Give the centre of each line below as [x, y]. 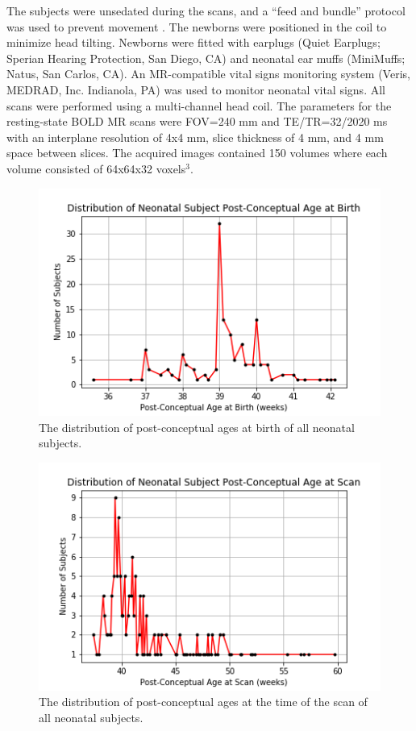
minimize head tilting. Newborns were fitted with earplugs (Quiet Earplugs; [193, 42]
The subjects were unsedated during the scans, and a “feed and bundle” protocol [206, 10]
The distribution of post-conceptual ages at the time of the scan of [203, 702]
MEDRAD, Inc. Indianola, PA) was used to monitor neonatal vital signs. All [196, 89]
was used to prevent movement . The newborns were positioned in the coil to [197, 26]
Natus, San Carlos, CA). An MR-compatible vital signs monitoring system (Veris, [208, 74]
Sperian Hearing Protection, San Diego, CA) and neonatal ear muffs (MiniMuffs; [206, 58]
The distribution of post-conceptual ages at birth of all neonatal [197, 427]
